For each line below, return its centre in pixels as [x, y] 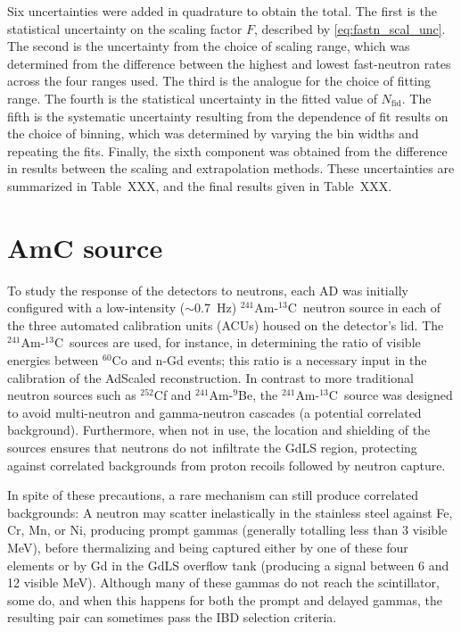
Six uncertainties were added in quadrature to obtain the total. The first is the [222, 11]
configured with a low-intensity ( [96, 308]
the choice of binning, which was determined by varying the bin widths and [213, 133]
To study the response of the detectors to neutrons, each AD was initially [208, 290]
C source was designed [391, 395]
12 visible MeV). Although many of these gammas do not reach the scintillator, [223, 582]
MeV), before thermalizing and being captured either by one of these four [208, 547]
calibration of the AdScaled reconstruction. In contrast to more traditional [210, 377]
